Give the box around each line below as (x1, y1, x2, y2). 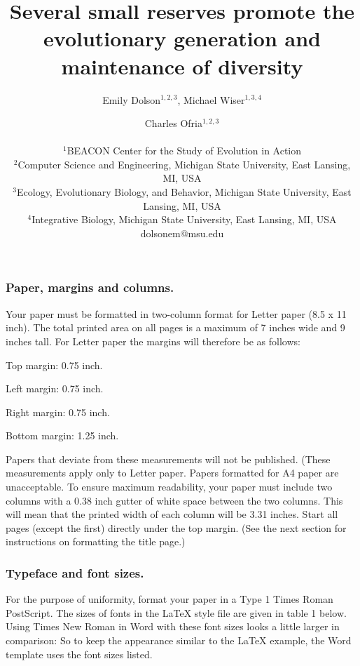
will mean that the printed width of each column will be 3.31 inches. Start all (6, 507, 338, 521)
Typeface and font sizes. (6, 564, 144, 581)
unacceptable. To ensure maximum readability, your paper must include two (6, 479, 333, 494)
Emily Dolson (102, 92, 161, 107)
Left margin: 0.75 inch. (6, 381, 104, 396)
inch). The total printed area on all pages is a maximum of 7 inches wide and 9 (6, 320, 345, 335)
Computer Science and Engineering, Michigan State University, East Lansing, (18, 156, 351, 171)
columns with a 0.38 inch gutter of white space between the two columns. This (6, 493, 343, 507)
